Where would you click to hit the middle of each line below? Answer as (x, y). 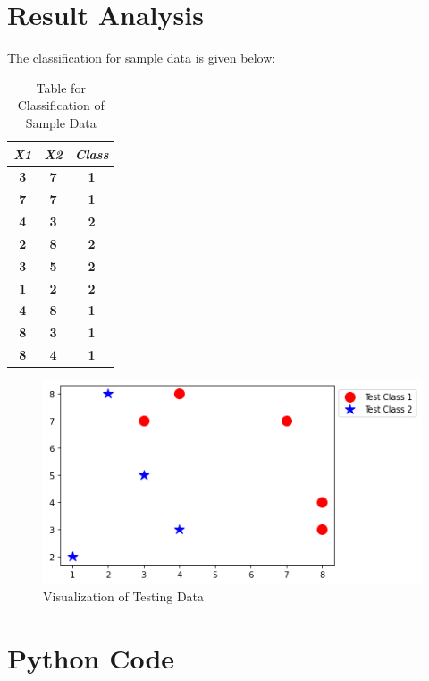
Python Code (91, 658)
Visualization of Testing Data (124, 596)
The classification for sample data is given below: (142, 58)
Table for (61, 87)
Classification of (61, 105)
